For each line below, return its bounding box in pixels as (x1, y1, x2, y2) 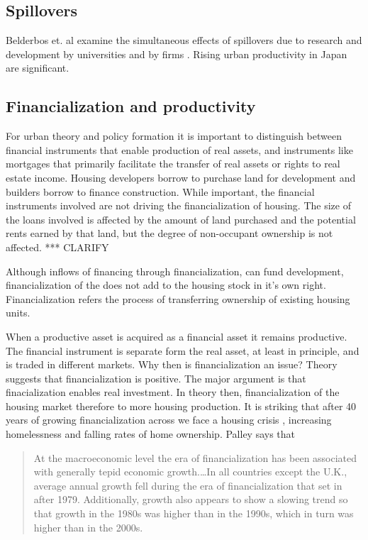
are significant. (6, 60, 69, 75)
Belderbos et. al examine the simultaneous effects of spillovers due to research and (6, 33, 362, 48)
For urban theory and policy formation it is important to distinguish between (6, 128, 342, 143)
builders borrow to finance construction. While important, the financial (6, 184, 315, 199)
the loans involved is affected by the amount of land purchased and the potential (6, 211, 356, 226)
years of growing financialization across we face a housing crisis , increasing (6, 412, 332, 427)
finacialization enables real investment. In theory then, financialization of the (6, 385, 340, 400)
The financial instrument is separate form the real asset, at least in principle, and (6, 343, 359, 358)
